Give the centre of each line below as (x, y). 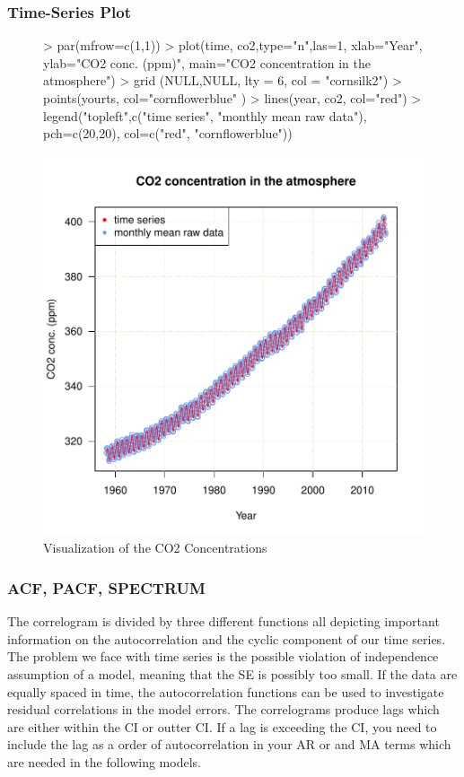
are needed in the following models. (104, 761)
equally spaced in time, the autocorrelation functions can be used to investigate (226, 691)
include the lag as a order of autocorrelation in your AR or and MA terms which (229, 744)
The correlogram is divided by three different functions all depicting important (223, 621)
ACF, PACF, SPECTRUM (106, 587)
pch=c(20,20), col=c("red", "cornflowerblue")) (168, 133)
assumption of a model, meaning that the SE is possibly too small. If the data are (232, 673)
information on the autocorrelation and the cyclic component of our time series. (227, 638)
